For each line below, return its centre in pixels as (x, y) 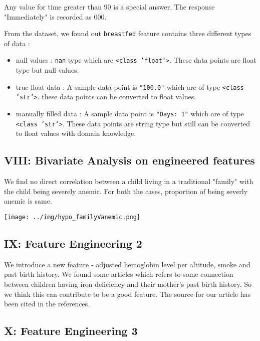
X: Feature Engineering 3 (71, 331)
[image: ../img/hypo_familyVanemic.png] (72, 217)
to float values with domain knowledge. (76, 133)
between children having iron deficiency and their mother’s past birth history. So (128, 284)
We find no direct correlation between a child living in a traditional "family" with (129, 181)
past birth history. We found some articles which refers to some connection (119, 274)
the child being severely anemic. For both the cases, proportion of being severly (126, 191)
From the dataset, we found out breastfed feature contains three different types (128, 33)
